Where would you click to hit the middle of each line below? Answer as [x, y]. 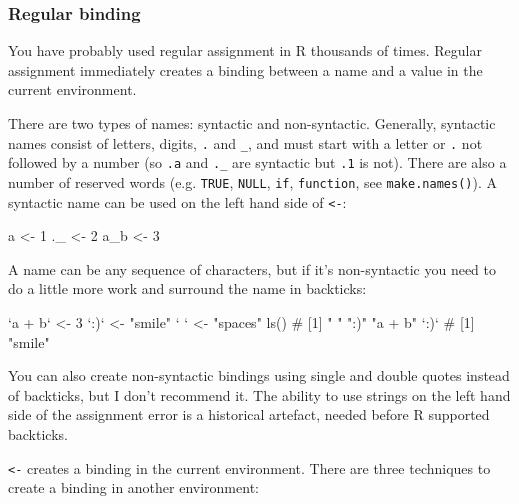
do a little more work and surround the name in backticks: [187, 288]
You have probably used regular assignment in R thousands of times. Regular [245, 50]
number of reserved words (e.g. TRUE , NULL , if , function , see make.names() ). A [252, 181]
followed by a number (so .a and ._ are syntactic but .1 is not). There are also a [257, 162]
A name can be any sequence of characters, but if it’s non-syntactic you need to [252, 268]
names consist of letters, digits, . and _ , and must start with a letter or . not [245, 142]
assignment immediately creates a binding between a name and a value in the [245, 69]
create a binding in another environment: [133, 487]
